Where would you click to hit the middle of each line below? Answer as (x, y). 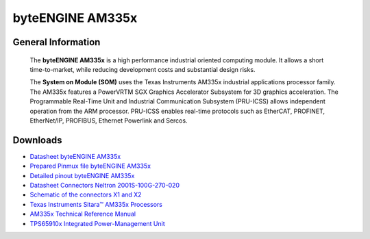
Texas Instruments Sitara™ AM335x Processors (96, 204)
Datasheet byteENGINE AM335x (75, 156)
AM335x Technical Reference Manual (83, 214)
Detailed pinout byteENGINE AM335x (82, 175)
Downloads (37, 140)
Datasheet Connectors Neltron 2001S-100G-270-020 (105, 185)
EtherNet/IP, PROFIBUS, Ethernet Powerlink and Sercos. (109, 121)
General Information (57, 42)
